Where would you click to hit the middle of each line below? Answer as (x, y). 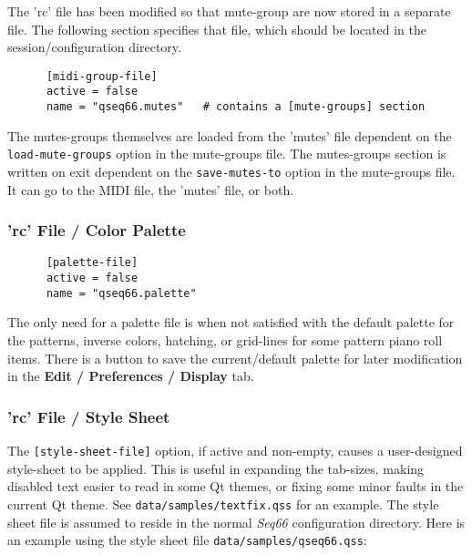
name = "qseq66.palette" (121, 293)
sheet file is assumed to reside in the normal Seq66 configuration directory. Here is (236, 522)
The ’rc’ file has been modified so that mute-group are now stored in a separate (229, 11)
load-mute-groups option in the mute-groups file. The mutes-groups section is (227, 154)
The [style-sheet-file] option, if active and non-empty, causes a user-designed (235, 451)
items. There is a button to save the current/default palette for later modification (235, 358)
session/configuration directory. (94, 47)
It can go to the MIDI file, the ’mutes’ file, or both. (151, 189)
